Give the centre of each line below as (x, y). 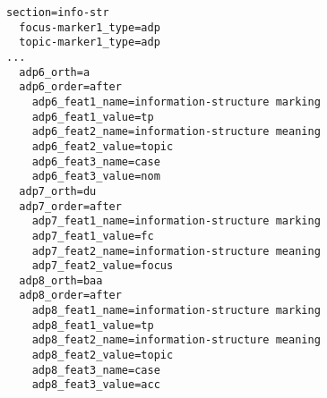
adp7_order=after (70, 206)
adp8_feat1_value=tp (93, 325)
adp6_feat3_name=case (96, 161)
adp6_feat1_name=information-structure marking (176, 102)
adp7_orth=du (58, 191)
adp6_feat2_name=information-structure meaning (176, 132)
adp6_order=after (70, 87)
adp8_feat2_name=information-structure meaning (176, 340)
